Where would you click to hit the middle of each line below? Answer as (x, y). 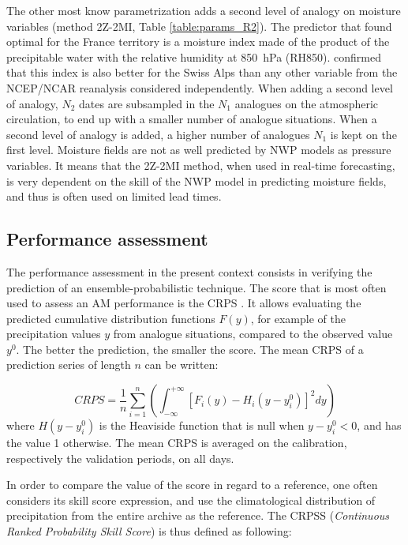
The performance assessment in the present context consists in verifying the (189, 271)
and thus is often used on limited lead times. (114, 196)
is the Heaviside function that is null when (202, 425)
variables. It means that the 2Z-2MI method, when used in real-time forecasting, (201, 165)
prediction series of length (69, 365)
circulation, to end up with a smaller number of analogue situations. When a (192, 119)
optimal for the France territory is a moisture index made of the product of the (198, 41)
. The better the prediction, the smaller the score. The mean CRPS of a (190, 349)
